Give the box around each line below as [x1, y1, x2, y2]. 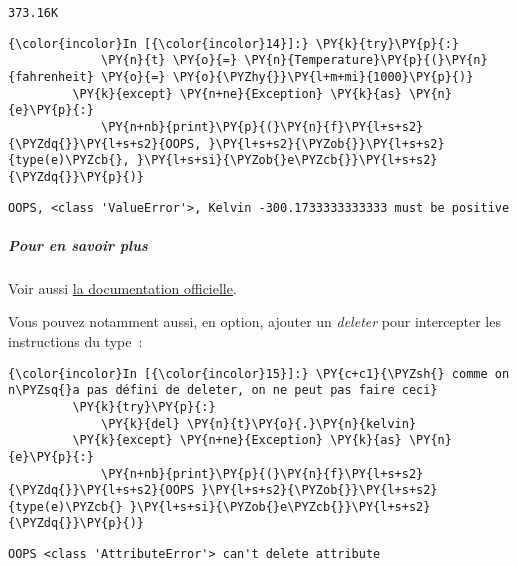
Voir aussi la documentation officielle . [8, 277, 237, 298]
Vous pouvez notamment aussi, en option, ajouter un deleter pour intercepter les [8, 311, 501, 332]
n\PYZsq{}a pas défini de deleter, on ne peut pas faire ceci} [8, 383, 438, 398]
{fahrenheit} [8, 69, 94, 84]
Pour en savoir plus [8, 234, 148, 255]
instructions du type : [8, 330, 143, 351]
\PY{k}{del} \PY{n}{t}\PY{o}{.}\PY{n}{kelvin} [101, 416, 417, 431]
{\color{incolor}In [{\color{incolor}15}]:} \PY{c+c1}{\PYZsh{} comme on [8, 366, 510, 381]
